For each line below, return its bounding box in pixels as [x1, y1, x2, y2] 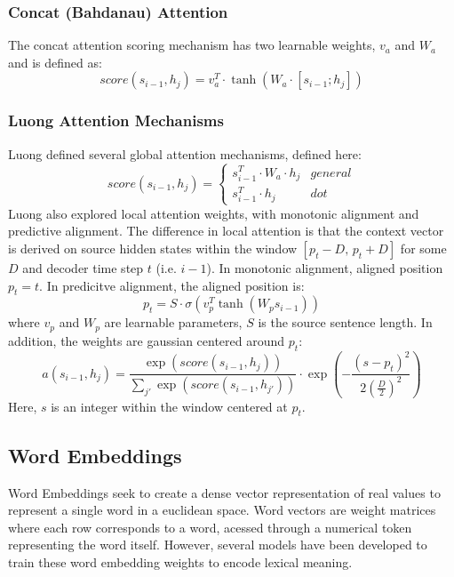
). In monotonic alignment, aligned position [206, 259, 443, 277]
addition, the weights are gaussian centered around [8, 331, 285, 349]
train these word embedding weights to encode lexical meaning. [8, 552, 353, 571]
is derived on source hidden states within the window [8, 239, 298, 258]
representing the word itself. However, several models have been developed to [8, 535, 427, 554]
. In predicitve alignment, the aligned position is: [39, 276, 305, 294]
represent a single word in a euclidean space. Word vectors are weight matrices [8, 501, 436, 519]
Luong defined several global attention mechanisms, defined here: [8, 144, 362, 163]
